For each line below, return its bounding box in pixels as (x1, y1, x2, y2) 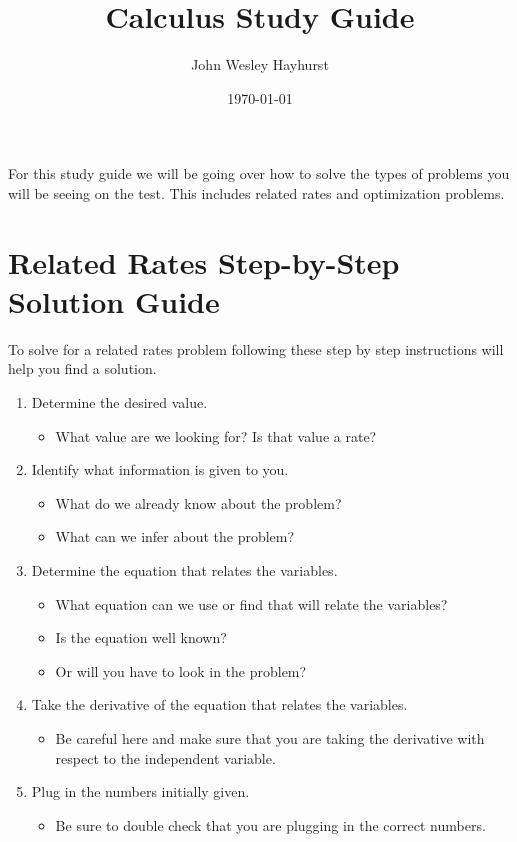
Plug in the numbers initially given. (31, 781, 250, 802)
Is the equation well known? (55, 627, 227, 648)
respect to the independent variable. (55, 747, 276, 768)
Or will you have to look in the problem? (55, 660, 307, 681)
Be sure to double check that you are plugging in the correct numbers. (55, 814, 486, 835)
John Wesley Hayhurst (191, 54, 329, 75)
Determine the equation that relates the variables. (31, 559, 338, 580)
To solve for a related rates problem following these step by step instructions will (8, 338, 504, 359)
